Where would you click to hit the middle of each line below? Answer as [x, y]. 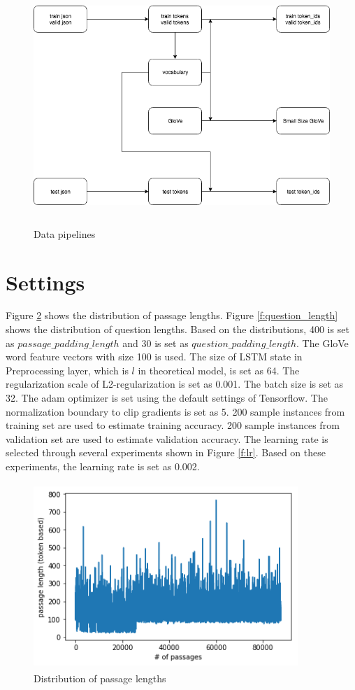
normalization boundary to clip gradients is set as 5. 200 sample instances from [175, 411]
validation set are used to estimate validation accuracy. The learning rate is [167, 438]
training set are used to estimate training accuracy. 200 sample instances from [173, 425]
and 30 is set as [155, 343]
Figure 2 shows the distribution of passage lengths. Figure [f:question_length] [172, 315]
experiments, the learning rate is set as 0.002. [103, 466]
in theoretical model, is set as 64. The [219, 370]
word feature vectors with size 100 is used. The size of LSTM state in [154, 357]
